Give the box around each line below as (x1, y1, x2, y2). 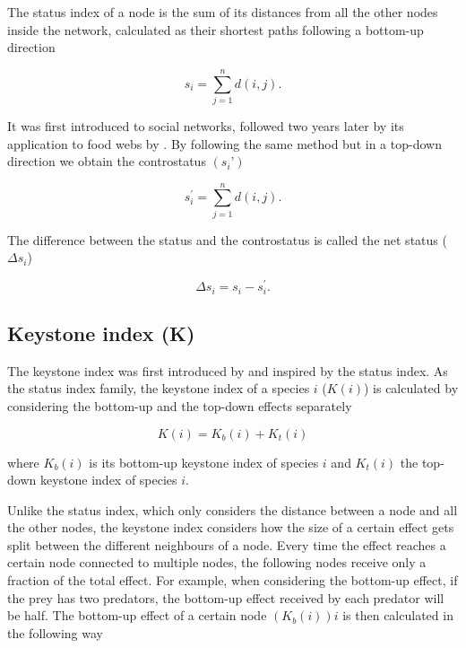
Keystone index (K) (7, 319, 195, 346)
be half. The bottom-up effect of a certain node (7, 606, 267, 625)
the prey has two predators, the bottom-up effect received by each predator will (7, 588, 444, 607)
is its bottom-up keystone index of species (89, 452, 319, 471)
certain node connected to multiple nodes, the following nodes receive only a (7, 553, 427, 572)
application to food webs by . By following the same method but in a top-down (7, 134, 442, 153)
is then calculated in (342, 606, 453, 625)
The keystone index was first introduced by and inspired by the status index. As (7, 361, 448, 380)
